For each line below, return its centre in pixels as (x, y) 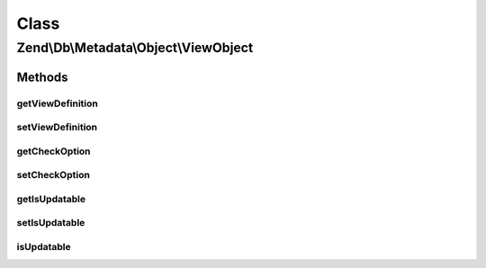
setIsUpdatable (51, 223)
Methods (42, 77)
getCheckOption (54, 151)
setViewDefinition (57, 128)
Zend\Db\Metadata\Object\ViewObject (135, 48)
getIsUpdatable (51, 199)
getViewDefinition (57, 103)
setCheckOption (53, 175)
